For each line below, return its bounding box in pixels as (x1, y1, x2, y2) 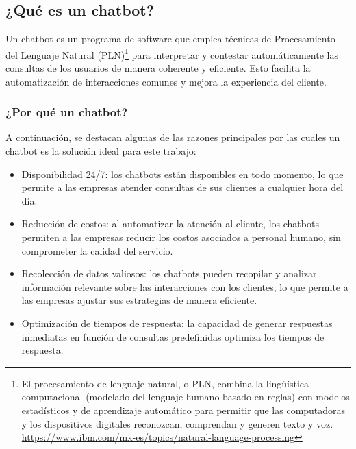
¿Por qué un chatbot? (5, 103, 128, 120)
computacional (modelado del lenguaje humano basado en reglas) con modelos (21, 389, 350, 404)
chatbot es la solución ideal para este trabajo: (5, 144, 196, 158)
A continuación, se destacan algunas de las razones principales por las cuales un (5, 130, 340, 144)
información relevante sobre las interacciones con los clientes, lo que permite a (21, 279, 348, 294)
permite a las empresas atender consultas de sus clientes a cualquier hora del (21, 180, 344, 194)
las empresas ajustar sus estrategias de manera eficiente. (21, 293, 257, 307)
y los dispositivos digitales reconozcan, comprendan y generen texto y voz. (21, 416, 333, 431)
